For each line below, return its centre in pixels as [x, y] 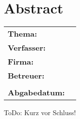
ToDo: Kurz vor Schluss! [40, 112]
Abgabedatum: [36, 93]
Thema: [22, 34]
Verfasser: [27, 48]
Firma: [21, 62]
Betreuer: [26, 76]
